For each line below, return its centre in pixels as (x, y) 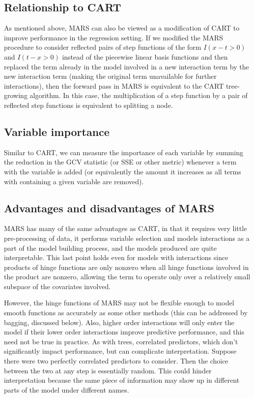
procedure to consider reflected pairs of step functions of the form (103, 47)
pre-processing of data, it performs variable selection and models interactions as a (127, 238)
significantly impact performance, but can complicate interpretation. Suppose (120, 351)
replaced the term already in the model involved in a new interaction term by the (127, 66)
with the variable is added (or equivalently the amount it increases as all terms (123, 171)
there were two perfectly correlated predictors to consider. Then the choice (116, 361)
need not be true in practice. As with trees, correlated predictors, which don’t (121, 341)
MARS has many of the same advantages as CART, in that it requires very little (126, 228)
